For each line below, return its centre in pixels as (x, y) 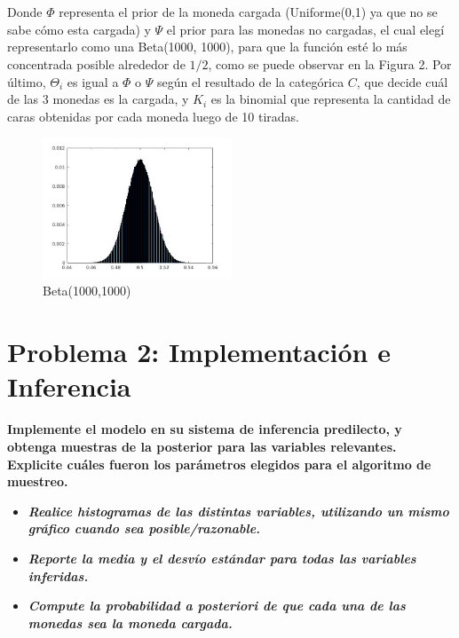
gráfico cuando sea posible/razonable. (144, 528)
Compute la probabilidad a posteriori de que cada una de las (217, 606)
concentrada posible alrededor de (96, 63)
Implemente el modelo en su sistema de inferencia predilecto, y (205, 429)
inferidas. (58, 575)
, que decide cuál (402, 81)
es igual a (93, 81)
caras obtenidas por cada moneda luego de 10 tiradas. (153, 116)
